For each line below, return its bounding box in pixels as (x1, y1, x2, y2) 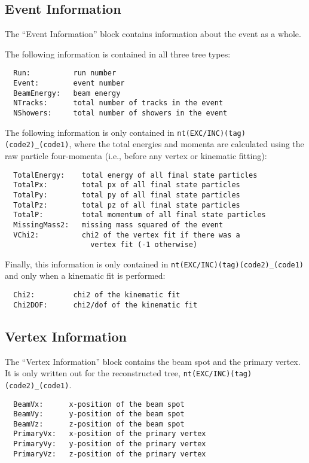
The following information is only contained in (5, 126, 175, 138)
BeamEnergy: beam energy (13, 89, 121, 98)
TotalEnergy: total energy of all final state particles (13, 170, 258, 179)
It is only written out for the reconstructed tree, (5, 367, 180, 379)
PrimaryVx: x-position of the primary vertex (13, 430, 206, 438)
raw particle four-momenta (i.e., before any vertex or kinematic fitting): (5, 149, 267, 162)
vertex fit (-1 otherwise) (90, 240, 198, 249)
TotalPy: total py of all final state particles (13, 190, 240, 199)
